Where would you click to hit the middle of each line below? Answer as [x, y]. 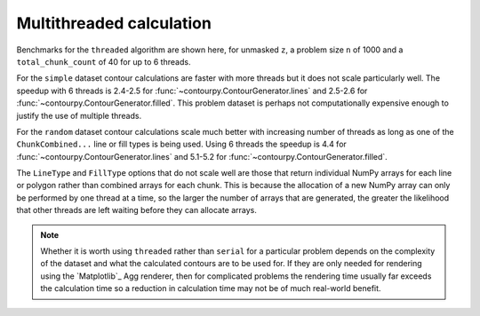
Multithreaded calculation [114, 23]
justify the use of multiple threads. [79, 115]
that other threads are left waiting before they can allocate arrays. [137, 210]
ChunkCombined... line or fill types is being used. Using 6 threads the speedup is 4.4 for [181, 144]
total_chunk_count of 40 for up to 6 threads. [104, 61]
